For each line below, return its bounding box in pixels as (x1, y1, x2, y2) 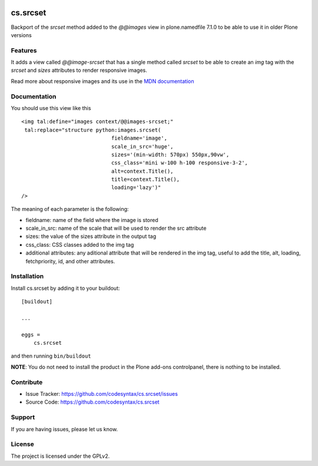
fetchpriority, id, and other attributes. (25, 257, 115, 265)
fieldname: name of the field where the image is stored (25, 216, 158, 223)
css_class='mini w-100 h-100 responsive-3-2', (111, 160, 249, 166)
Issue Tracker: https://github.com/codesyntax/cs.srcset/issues (25, 391, 178, 398)
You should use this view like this (11, 104, 91, 111)
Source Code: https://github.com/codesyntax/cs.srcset (25, 398, 160, 406)
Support (11, 413, 35, 421)
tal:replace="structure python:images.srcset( (24, 127, 161, 133)
